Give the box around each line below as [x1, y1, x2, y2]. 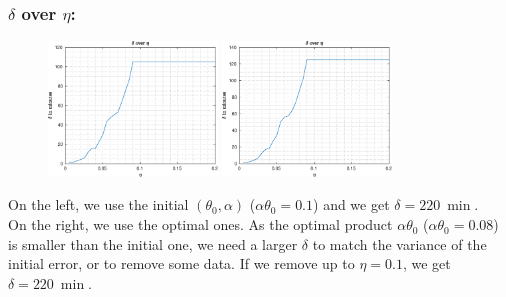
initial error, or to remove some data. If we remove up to [8, 253, 355, 274]
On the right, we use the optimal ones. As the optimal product [8, 214, 393, 235]
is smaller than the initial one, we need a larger [8, 233, 298, 254]
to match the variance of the [312, 233, 487, 254]
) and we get [313, 194, 390, 215]
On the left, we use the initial [8, 194, 189, 215]
